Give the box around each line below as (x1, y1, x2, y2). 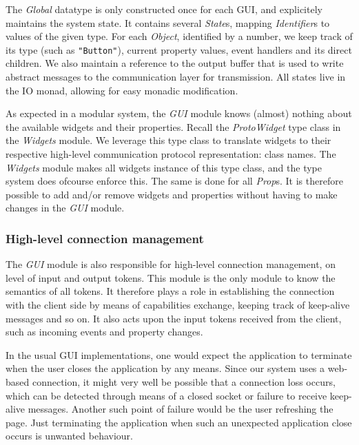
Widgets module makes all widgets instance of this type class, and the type (6, 160, 322, 174)
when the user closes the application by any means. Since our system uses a (6, 361, 325, 375)
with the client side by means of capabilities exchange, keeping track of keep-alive (6, 297, 350, 311)
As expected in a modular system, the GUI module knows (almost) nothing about (6, 106, 352, 121)
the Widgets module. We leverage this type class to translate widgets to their (6, 133, 331, 147)
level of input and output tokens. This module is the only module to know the (6, 270, 336, 284)
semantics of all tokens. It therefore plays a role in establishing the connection (6, 284, 335, 298)
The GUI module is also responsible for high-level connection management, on (6, 257, 336, 271)
